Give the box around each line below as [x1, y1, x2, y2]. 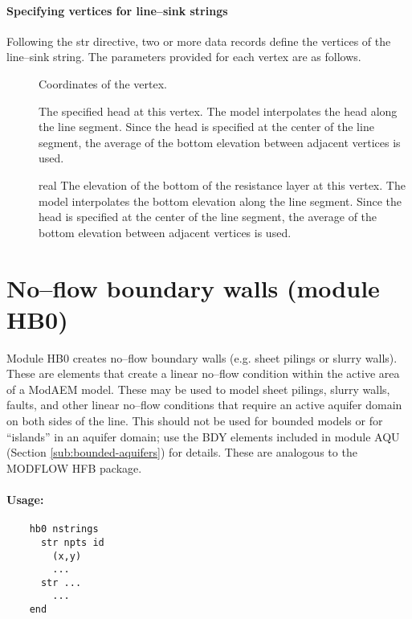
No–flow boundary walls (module [6, 271, 380, 304]
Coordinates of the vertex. [39, 75, 167, 92]
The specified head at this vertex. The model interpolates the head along [39, 102, 398, 119]
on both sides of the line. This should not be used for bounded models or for [6, 412, 383, 429]
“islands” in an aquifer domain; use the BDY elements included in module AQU [6, 428, 400, 445]
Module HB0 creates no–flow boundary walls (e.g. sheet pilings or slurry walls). [6, 349, 398, 366]
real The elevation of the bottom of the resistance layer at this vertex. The [39, 176, 406, 193]
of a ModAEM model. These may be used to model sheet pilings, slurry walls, [6, 380, 390, 397]
